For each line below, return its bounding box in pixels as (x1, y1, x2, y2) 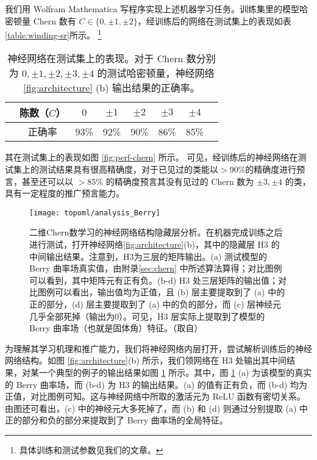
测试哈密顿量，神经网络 (107, 66, 215, 81)
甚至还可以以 (21, 174, 73, 187)
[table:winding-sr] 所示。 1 (5, 27, 102, 41)
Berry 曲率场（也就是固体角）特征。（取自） (29, 322, 203, 334)
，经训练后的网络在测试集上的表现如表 (137, 14, 291, 27)
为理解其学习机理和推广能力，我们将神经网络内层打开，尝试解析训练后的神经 (5, 342, 312, 354)
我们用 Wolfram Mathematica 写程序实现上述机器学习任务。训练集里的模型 (5, 2, 300, 15)
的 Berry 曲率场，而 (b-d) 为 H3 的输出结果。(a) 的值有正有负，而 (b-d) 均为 (5, 378, 308, 390)
